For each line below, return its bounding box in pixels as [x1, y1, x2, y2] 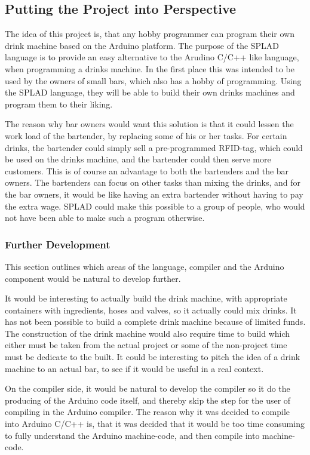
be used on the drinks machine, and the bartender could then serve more [5, 153, 271, 165]
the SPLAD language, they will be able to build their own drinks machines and [5, 86, 295, 99]
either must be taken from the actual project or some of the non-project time [5, 339, 287, 351]
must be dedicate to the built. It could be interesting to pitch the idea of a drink [5, 351, 300, 363]
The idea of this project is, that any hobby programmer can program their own [5, 27, 295, 40]
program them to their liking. [5, 97, 113, 110]
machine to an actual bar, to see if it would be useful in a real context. [5, 362, 264, 374]
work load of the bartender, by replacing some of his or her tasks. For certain [5, 129, 287, 142]
